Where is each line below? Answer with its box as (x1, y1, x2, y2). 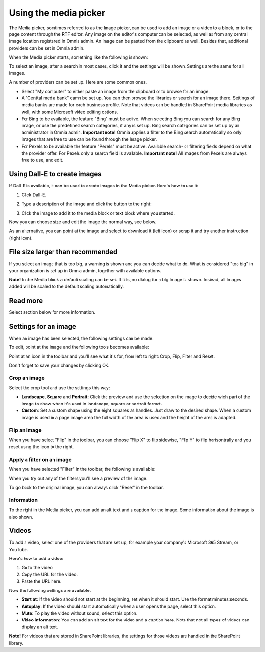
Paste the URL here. (21, 578, 62, 584)
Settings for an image (9, 322, 76, 331)
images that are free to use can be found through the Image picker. (21, 136, 157, 142)
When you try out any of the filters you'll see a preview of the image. (9, 475, 148, 481)
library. (9, 640, 24, 646)
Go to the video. (21, 564, 54, 570)
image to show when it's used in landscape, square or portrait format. (21, 401, 162, 406)
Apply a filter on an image (9, 456, 72, 463)
